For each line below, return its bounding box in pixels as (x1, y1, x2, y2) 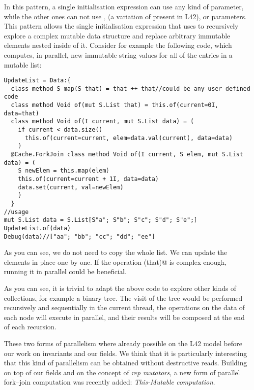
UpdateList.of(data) (4, 224, 71, 232)
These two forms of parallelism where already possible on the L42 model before (4, 338, 242, 349)
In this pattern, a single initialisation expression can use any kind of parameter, (4, 1, 244, 11)
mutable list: (4, 59, 42, 70)
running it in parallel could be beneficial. (4, 266, 127, 277)
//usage (4, 208, 29, 215)
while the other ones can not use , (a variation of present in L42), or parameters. (4, 11, 247, 21)
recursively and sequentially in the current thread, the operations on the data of (4, 302, 245, 313)
